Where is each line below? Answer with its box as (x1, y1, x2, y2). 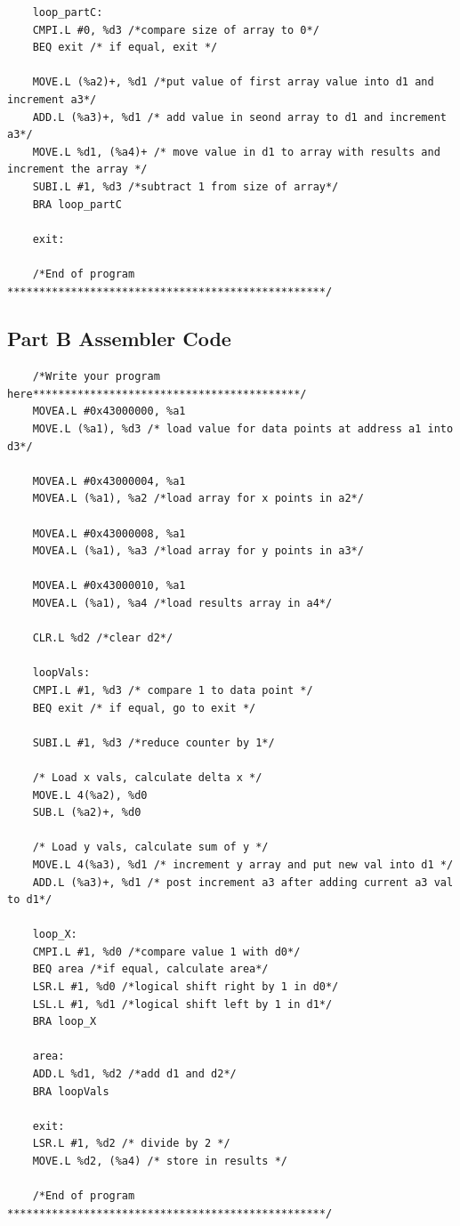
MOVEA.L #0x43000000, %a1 (32, 405, 186, 418)
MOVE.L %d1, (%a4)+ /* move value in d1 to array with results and (32, 145, 440, 158)
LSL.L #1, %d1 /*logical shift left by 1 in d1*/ (32, 997, 333, 1011)
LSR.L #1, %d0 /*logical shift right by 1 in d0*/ (32, 980, 339, 994)
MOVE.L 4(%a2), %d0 (32, 788, 148, 802)
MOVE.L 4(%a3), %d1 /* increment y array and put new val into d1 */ (32, 858, 454, 871)
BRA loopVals (32, 1085, 109, 1098)
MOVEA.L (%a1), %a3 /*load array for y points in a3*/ (32, 544, 364, 558)
